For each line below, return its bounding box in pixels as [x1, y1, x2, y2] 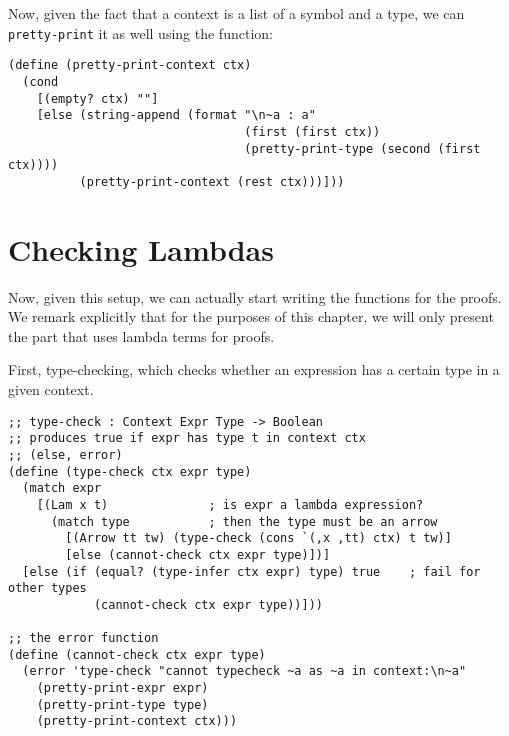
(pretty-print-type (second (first [244, 141, 481, 156]
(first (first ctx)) [244, 124, 381, 139]
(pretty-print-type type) [36, 697, 209, 712]
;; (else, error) [8, 447, 123, 462]
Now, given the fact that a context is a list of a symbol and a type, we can [8, 3, 465, 23]
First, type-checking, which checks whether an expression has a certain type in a [8, 359, 500, 380]
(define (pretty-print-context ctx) [8, 58, 252, 73]
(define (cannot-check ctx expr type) [8, 647, 266, 662]
